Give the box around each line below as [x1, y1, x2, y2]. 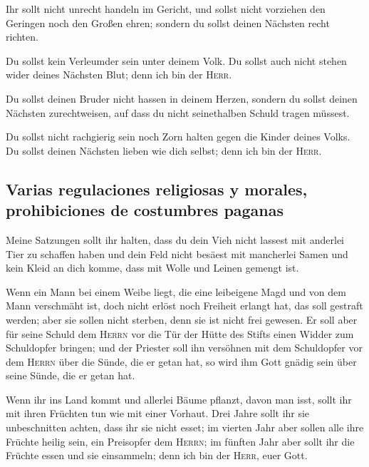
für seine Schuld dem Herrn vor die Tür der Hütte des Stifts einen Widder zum [6, 326, 354, 341]
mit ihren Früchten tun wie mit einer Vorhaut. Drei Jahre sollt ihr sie [6, 406, 310, 421]
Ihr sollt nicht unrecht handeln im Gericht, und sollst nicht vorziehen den [6, 1, 326, 16]
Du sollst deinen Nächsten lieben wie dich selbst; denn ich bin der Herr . [6, 143, 322, 158]
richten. [6, 29, 38, 44]
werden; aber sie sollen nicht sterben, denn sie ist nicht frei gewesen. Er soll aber [6, 312, 358, 327]
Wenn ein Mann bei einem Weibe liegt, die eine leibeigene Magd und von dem [6, 284, 346, 299]
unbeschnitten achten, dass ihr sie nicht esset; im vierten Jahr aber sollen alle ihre [6, 420, 364, 435]
